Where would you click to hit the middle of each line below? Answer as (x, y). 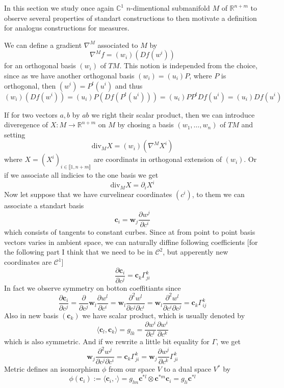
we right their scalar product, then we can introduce (173, 114)
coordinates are (28, 262)
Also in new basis (31, 315)
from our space (132, 369)
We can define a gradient (43, 45)
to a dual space (187, 369)
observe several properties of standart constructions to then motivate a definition (131, 18)
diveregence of (26, 124)
